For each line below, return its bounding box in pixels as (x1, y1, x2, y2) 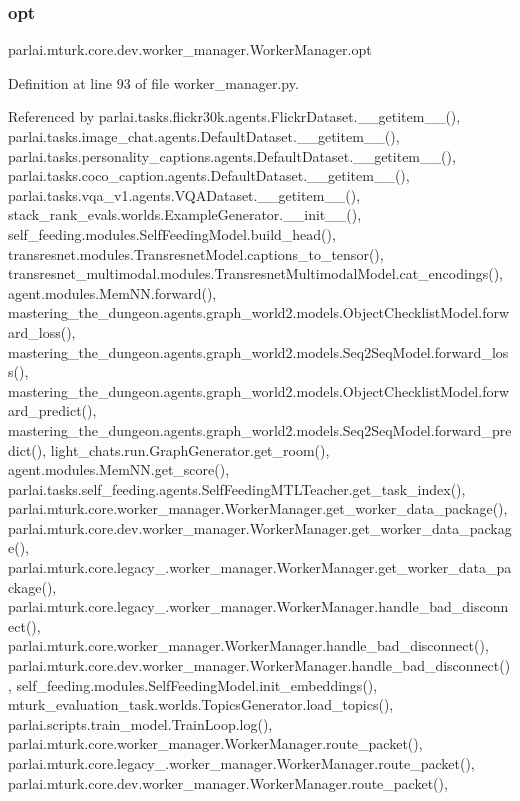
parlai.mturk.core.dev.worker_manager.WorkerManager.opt (8, 39, 372, 60)
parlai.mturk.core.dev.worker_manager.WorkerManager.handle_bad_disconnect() (8, 655, 511, 676)
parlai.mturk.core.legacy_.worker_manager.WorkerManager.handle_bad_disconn (8, 596, 509, 617)
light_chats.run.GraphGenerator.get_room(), (50, 439, 330, 460)
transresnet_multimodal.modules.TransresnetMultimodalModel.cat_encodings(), (8, 263, 503, 284)
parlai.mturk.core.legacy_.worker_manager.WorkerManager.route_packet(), (8, 753, 475, 773)
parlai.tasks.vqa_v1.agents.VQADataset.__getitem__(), (8, 184, 361, 205)
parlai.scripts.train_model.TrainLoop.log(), (8, 713, 273, 734)
